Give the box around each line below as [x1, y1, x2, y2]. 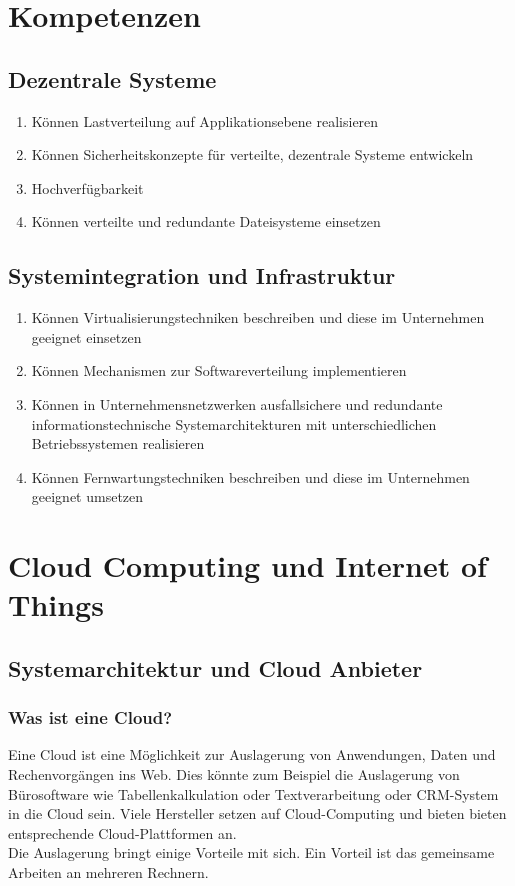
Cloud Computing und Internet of [8, 545, 487, 586]
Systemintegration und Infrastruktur [8, 260, 396, 291]
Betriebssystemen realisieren [31, 433, 205, 454]
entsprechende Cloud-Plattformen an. [8, 822, 237, 843]
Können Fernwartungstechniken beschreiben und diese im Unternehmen [31, 466, 470, 487]
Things [8, 584, 104, 625]
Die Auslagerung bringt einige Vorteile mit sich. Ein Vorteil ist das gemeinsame [8, 842, 495, 863]
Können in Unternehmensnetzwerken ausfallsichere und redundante [31, 393, 443, 414]
